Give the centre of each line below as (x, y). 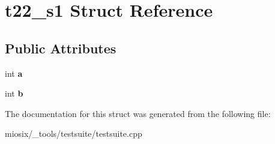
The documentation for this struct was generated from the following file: (138, 113)
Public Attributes (61, 48)
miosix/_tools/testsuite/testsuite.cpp (74, 133)
